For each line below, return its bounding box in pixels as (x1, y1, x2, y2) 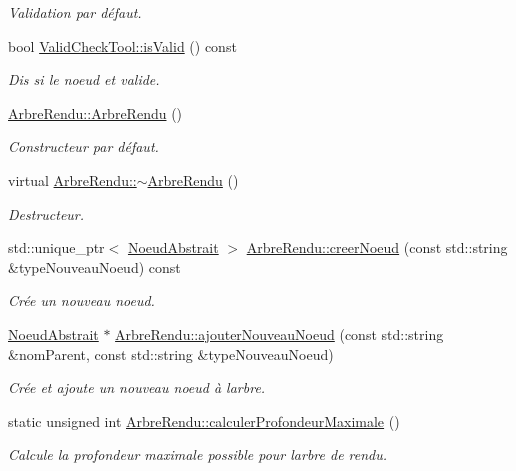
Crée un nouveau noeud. (8, 290, 155, 311)
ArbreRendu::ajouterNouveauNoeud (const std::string (115, 323, 444, 344)
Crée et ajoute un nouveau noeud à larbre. (8, 377, 266, 398)
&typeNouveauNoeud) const (8, 256, 181, 277)
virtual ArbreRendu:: (8, 169, 137, 190)
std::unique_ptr (8, 237, 105, 258)
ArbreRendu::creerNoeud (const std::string (246, 237, 508, 258)
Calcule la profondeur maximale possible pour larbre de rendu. (8, 444, 388, 465)
